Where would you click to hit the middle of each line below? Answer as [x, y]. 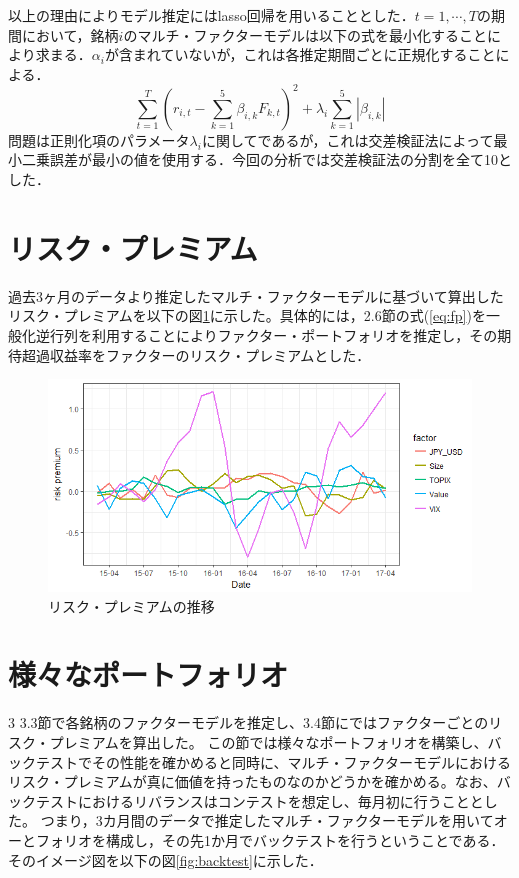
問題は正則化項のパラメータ [99, 139]
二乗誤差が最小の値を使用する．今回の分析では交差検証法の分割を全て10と [266, 159]
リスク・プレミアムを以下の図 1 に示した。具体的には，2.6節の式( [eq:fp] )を [247, 315]
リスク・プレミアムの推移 [131, 605]
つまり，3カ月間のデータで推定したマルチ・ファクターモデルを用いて [267, 820]
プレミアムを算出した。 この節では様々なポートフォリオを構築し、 [268, 741]
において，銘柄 [70, 34]
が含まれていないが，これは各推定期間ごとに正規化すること [300, 54]
